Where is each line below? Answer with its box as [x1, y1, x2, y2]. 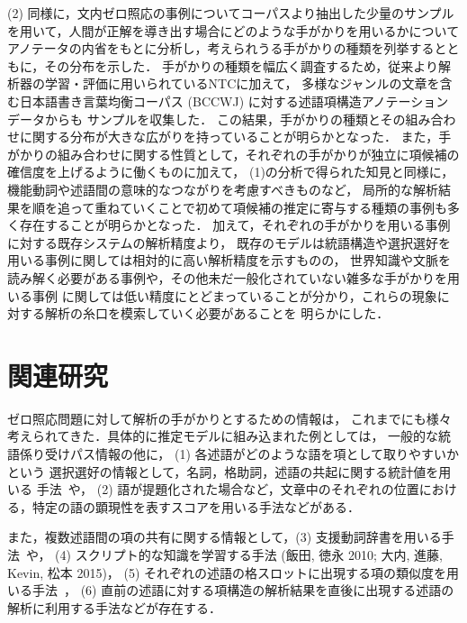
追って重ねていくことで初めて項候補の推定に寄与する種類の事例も [57, 197, 447, 216]
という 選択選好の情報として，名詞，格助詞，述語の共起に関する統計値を [7, 462, 439, 481]
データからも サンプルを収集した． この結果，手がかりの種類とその [7, 109, 406, 128]
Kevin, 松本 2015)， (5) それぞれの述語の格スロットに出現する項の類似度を [7, 563, 447, 582]
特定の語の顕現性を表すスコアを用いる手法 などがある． [31, 497, 360, 516]
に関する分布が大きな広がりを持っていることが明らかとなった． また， [19, 127, 439, 146]
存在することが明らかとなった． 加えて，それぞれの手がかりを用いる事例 [19, 215, 451, 234]
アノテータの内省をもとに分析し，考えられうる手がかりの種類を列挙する [7, 39, 435, 58]
